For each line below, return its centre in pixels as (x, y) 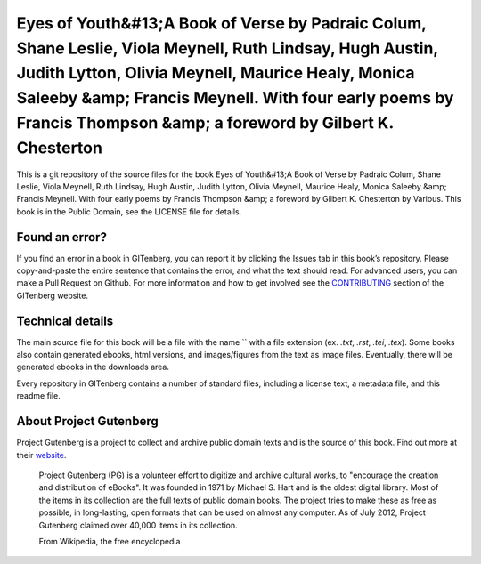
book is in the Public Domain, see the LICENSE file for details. (129, 211)
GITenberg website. (53, 295)
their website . (41, 455)
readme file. (39, 396)
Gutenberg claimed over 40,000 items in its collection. (138, 525)
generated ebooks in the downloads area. (93, 367)
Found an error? (61, 237)
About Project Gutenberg (88, 421)
